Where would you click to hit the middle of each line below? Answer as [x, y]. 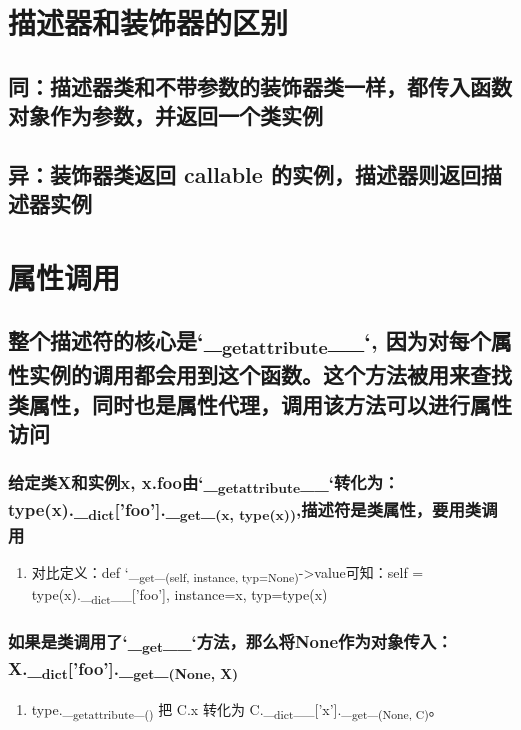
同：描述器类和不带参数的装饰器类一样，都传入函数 [260, 85]
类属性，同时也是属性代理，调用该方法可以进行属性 [260, 403]
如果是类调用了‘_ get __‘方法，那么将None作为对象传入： [230, 643]
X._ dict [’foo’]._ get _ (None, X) [123, 669]
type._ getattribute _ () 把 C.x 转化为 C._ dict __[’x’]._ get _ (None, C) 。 [237, 710]
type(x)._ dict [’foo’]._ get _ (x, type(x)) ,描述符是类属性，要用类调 [253, 510]
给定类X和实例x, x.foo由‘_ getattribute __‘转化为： [204, 484]
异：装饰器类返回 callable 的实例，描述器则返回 [244, 173]
